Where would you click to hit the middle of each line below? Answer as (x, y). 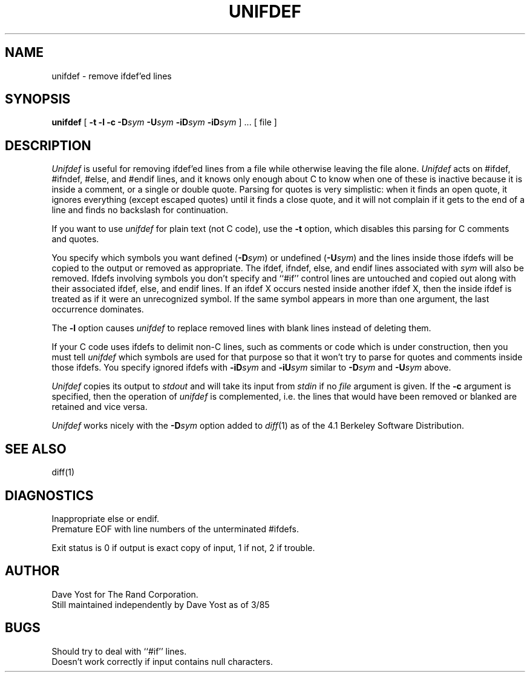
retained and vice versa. (100, 407)
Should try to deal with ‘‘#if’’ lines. (119, 651)
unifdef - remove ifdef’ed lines (112, 76)
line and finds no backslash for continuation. (140, 210)
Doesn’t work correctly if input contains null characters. (162, 661)
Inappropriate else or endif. (106, 518)
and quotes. (75, 239)
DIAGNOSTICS (49, 495)
